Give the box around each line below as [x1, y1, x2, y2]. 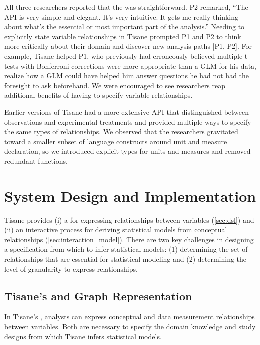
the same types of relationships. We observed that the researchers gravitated [4, 126, 238, 137]
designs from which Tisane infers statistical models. [4, 331, 162, 341]
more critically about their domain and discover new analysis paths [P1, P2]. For [4, 41, 252, 51]
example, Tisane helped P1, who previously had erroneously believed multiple [4, 50, 243, 61]
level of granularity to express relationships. [4, 263, 138, 274]
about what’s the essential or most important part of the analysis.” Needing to [4, 21, 245, 32]
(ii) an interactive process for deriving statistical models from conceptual [4, 224, 227, 235]
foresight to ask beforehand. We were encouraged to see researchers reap [4, 80, 226, 90]
